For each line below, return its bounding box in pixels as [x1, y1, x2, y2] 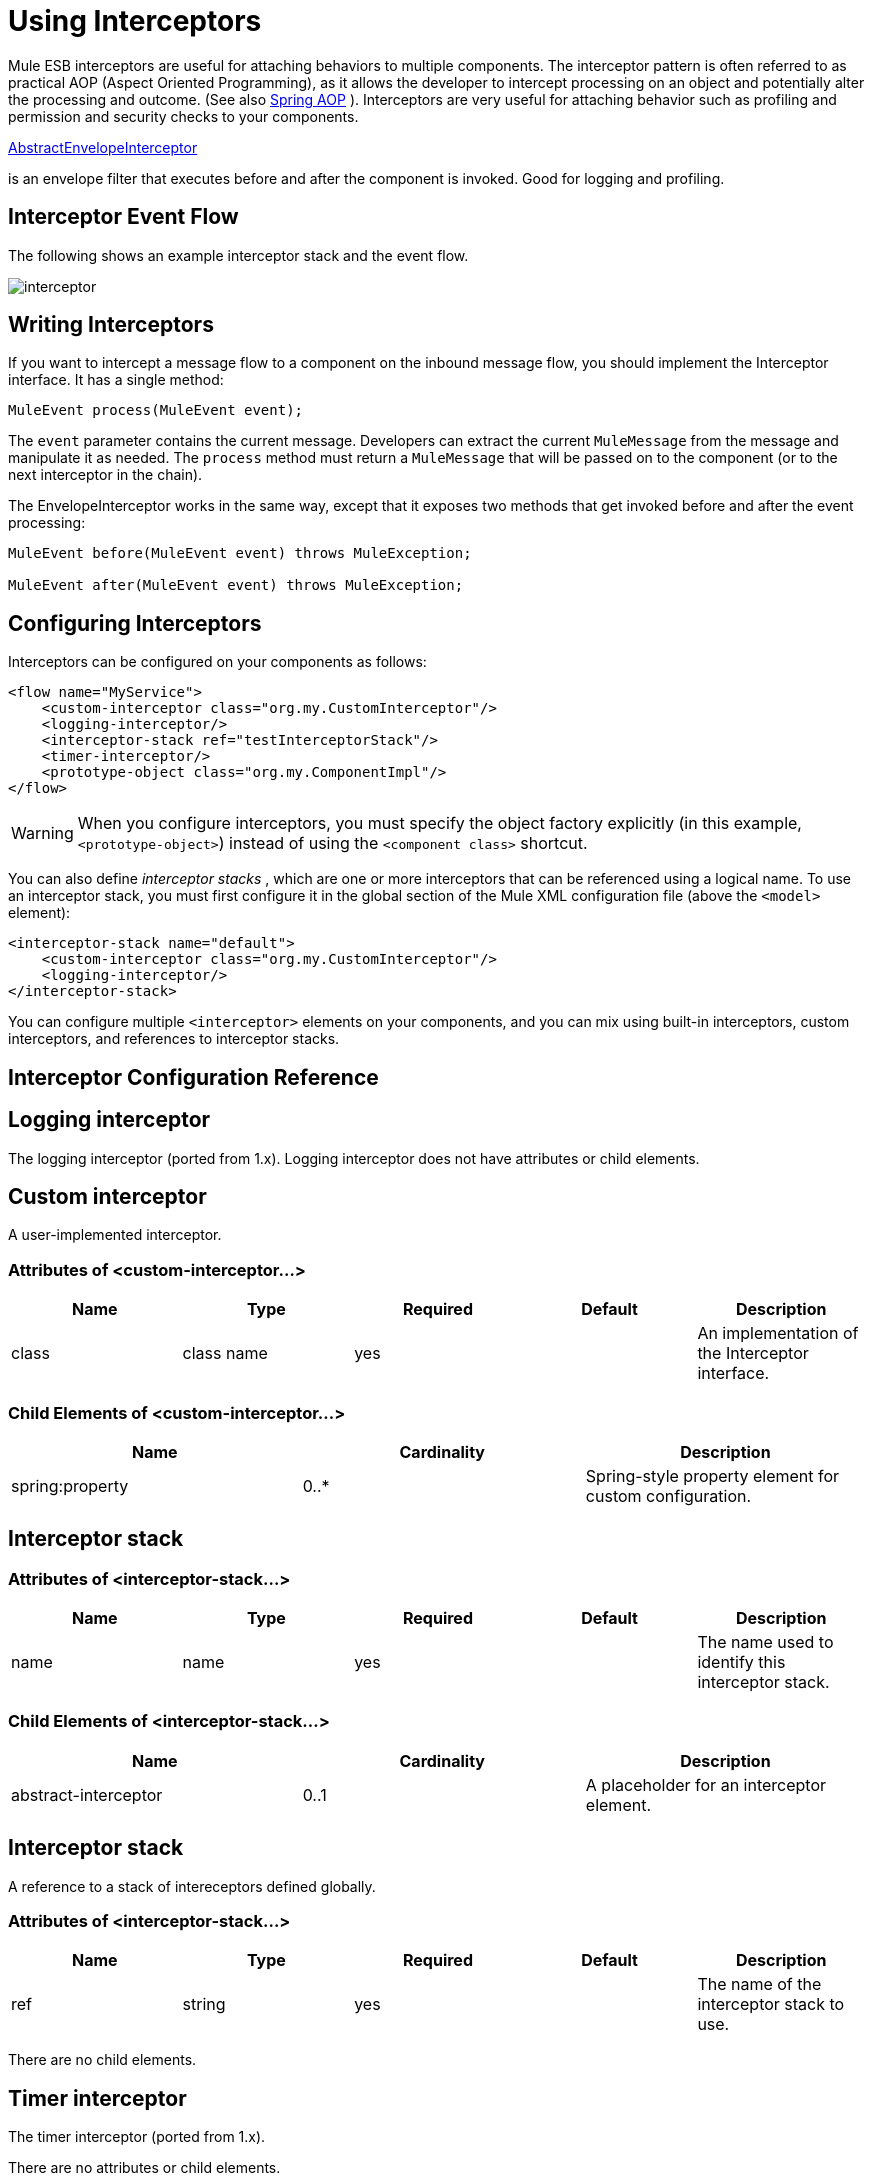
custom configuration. [585, 1485, 752, 1506]
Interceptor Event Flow [8, 204, 239, 230]
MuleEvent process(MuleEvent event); [8, 402, 304, 419]
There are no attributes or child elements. [8, 2159, 281, 2177]
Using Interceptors [8, 4, 262, 38]
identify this [697, 1652, 786, 1673]
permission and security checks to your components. [8, 107, 359, 125]
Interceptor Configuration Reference [8, 1064, 379, 1090]
